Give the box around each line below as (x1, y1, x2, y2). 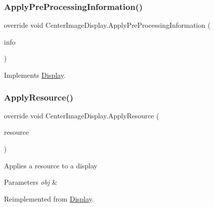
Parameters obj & (4, 177, 58, 187)
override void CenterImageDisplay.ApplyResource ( (4, 110, 159, 120)
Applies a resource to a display (4, 160, 98, 170)
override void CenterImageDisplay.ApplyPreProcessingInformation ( (4, 20, 211, 30)
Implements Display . (4, 70, 66, 80)
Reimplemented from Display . (4, 193, 94, 204)
